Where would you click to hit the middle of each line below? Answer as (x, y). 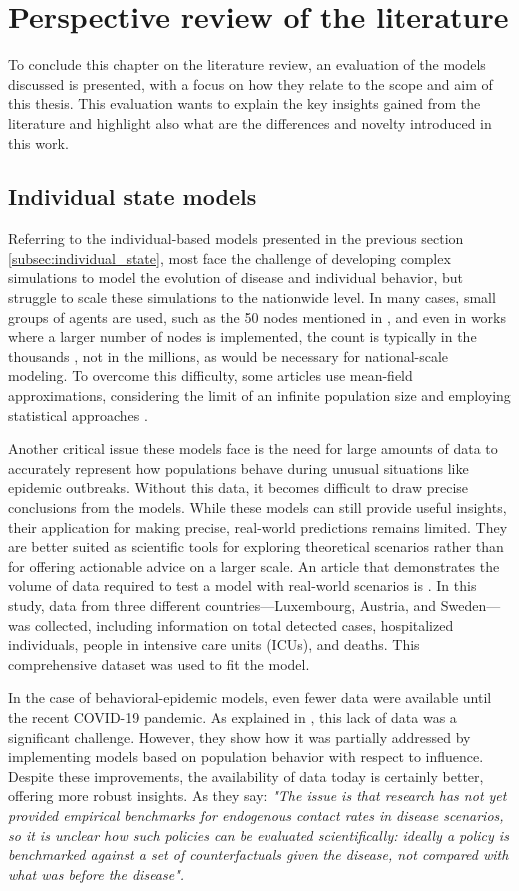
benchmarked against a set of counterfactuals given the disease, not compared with (258, 854)
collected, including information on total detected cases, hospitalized (244, 624)
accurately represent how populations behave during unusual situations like (238, 467)
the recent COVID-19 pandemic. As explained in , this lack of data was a (232, 716)
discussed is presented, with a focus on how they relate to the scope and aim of (250, 83)
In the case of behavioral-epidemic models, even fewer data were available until (250, 697)
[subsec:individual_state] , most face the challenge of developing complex (229, 257)
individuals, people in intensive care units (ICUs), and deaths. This (214, 644)
